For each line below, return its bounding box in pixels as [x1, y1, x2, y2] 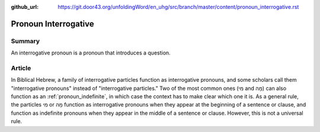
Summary [11, 37, 40, 45]
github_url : [11, 4, 39, 10]
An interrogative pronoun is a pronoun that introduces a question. [11, 49, 171, 56]
